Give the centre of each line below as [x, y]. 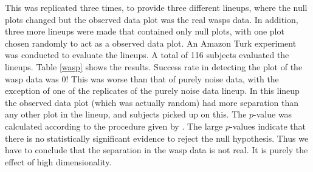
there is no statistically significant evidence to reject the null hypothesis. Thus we [157, 138]
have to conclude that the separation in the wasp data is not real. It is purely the [156, 150]
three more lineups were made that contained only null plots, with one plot [145, 31]
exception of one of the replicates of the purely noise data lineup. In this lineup [152, 91]
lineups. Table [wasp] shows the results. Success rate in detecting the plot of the [154, 66]
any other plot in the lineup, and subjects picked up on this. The [126, 114]
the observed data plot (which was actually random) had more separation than [152, 102]
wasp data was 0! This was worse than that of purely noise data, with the [142, 78]
